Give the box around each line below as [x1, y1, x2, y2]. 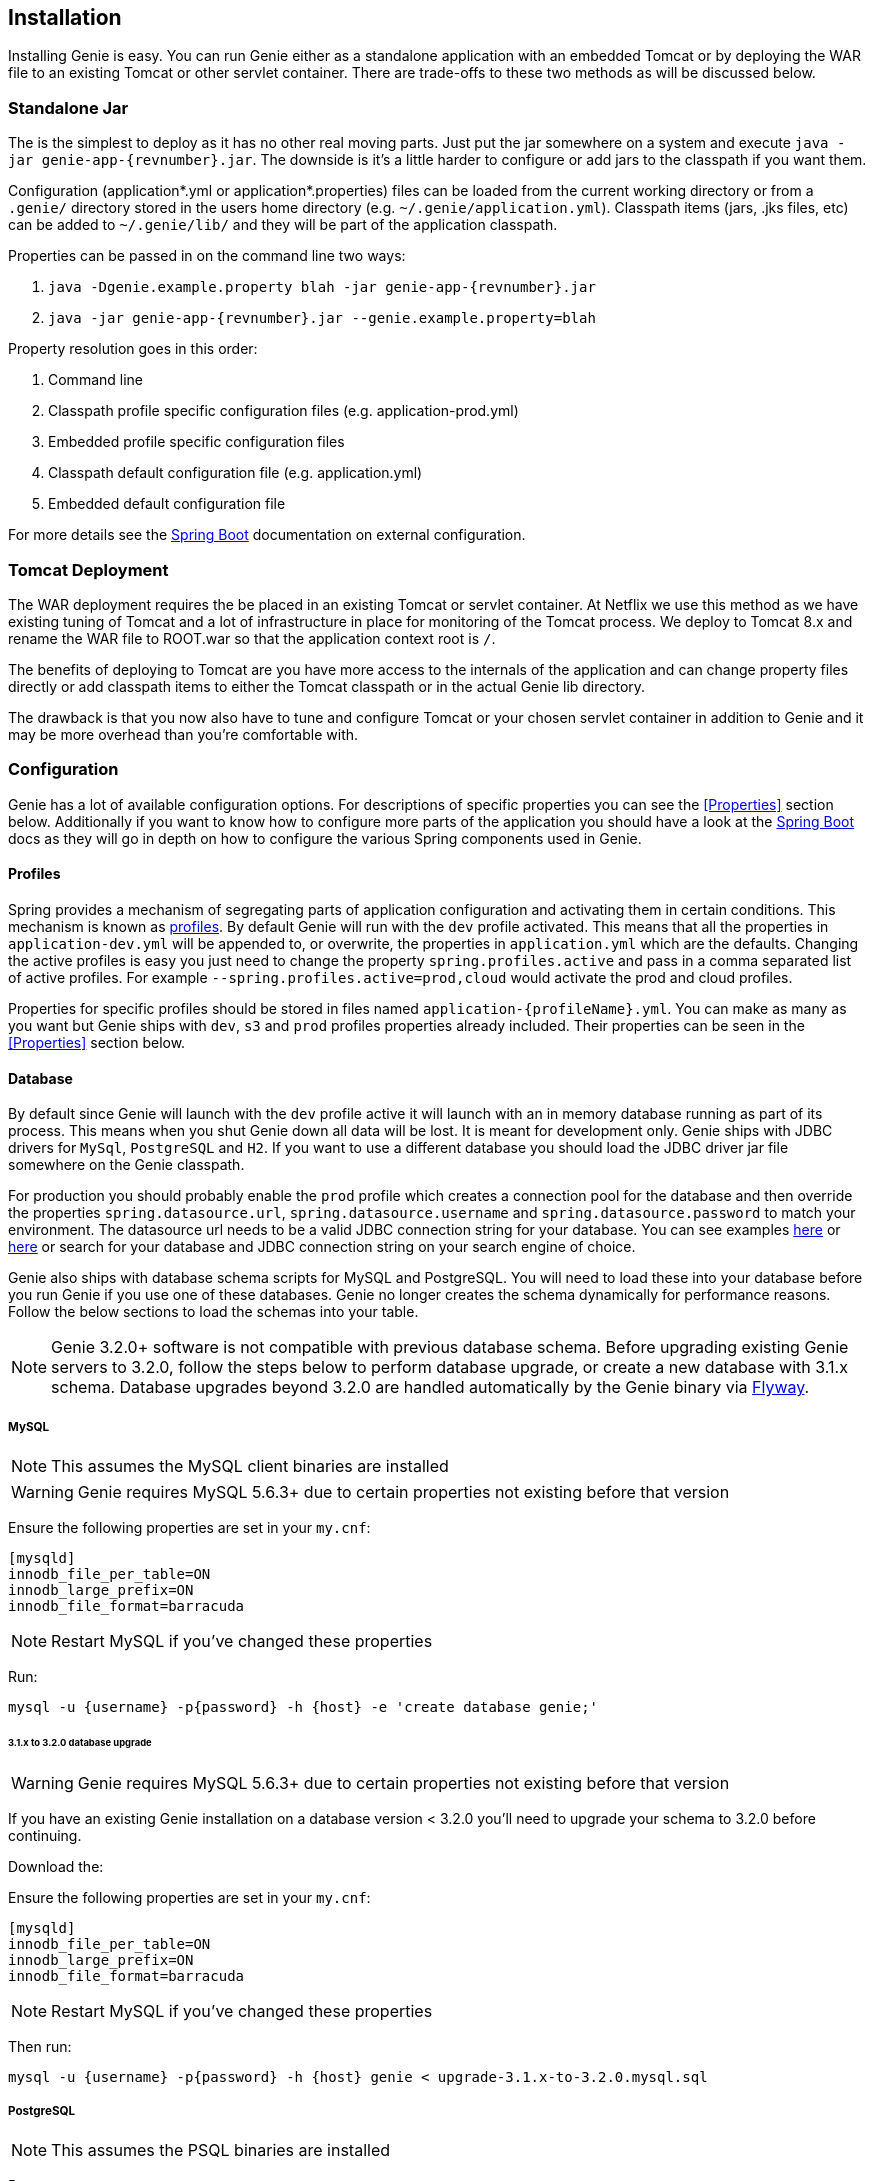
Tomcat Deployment [8, 559, 169, 580]
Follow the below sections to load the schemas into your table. [8, 1303, 419, 1321]
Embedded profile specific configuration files [48, 433, 345, 451]
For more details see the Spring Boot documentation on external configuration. [8, 526, 526, 544]
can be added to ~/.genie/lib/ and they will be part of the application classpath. [8, 216, 558, 234]
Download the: [8, 1857, 104, 1875]
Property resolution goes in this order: [8, 340, 258, 358]
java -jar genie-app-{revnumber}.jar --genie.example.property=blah [48, 310, 596, 327]
